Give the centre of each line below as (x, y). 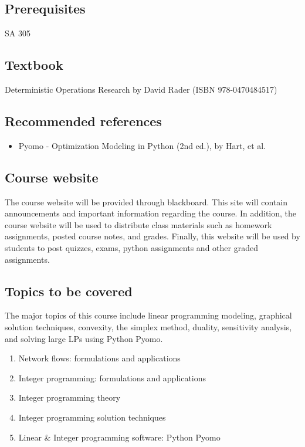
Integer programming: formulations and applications (112, 377)
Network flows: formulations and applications (99, 358)
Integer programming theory (70, 397)
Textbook (34, 65)
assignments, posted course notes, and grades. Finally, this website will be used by (152, 236)
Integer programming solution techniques (92, 417)
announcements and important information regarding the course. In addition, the (151, 213)
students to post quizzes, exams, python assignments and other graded (131, 247)
